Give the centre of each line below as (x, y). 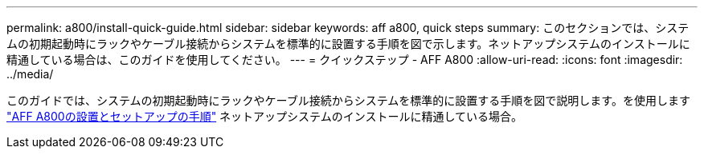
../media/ (30, 74)
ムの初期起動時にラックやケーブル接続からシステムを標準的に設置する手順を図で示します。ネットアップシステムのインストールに (348, 44)
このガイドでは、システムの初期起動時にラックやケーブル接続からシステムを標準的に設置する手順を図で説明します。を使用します (348, 100)
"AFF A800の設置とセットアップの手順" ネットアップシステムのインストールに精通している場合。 (264, 116)
